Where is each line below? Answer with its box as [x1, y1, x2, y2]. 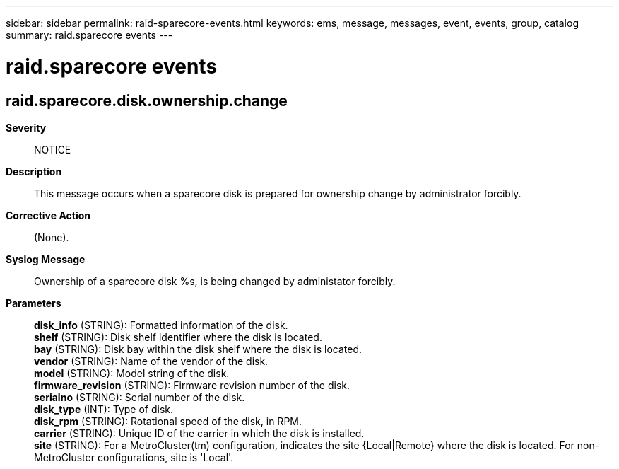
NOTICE [34, 143, 71, 156]
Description [6, 165, 62, 178]
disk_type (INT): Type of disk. [34, 403, 174, 415]
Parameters [6, 296, 61, 309]
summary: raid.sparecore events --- [6, 29, 173, 41]
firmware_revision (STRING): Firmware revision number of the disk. [34, 378, 350, 391]
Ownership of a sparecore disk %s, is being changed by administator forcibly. [34, 274, 396, 287]
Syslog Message [6, 253, 86, 265]
